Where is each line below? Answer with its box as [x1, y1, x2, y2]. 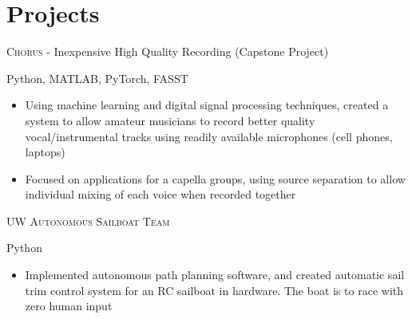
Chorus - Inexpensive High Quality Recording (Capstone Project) [6, 43, 329, 60]
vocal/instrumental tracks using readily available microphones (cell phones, [25, 128, 393, 144]
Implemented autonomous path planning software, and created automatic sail [25, 266, 405, 283]
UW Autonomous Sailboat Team [6, 212, 170, 229]
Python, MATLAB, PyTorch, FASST [6, 69, 188, 86]
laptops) [25, 144, 65, 160]
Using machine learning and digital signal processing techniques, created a [25, 96, 389, 113]
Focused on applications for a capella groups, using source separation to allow [25, 170, 406, 187]
